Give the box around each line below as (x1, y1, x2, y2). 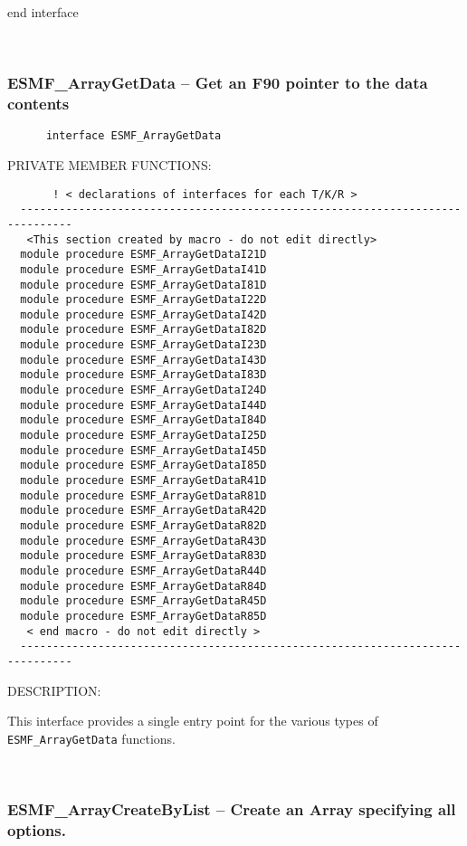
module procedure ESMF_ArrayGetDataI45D (20, 443, 267, 457)
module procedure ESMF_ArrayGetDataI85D (20, 459, 267, 472)
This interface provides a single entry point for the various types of (7, 711, 378, 730)
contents (7, 92, 70, 115)
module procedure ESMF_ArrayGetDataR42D (20, 504, 267, 518)
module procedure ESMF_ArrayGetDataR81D (20, 489, 267, 502)
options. (7, 818, 66, 841)
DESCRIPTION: (7, 680, 101, 699)
